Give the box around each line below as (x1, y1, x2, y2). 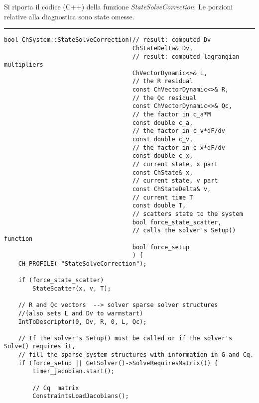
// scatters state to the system (132, 210, 243, 217)
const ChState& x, (132, 169, 193, 176)
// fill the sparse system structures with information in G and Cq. (18, 351, 254, 359)
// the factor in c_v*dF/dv (132, 127, 225, 135)
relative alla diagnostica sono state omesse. (4, 11, 134, 21)
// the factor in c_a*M (132, 111, 211, 118)
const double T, (132, 202, 186, 209)
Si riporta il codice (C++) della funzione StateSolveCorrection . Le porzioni (4, 1, 233, 11)
